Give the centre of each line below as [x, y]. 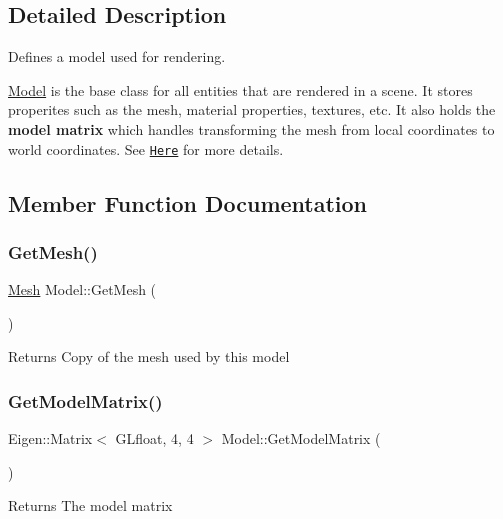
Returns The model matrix [90, 505]
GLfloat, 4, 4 [154, 438]
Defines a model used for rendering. [117, 56]
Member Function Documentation [188, 202]
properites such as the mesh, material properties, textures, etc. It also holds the [252, 109]
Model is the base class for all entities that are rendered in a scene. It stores [240, 89]
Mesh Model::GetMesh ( [82, 289]
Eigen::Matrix [50, 438]
